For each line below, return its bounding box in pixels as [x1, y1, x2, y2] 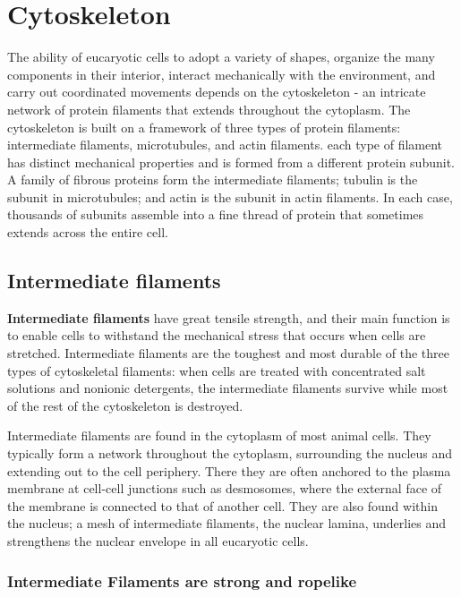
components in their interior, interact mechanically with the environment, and [7, 64, 436, 83]
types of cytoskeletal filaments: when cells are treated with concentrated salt [7, 361, 426, 380]
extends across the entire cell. [7, 223, 168, 242]
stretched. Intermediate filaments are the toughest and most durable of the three [7, 344, 449, 362]
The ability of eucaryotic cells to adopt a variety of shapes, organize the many [7, 47, 435, 66]
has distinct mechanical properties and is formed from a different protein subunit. [7, 152, 455, 171]
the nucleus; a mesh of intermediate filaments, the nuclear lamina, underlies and [7, 514, 447, 533]
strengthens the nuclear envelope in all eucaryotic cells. [7, 531, 309, 550]
